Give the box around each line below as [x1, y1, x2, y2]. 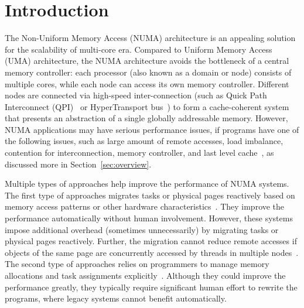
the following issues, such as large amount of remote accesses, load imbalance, [5, 135, 283, 147]
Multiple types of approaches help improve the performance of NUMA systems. [5, 177, 289, 190]
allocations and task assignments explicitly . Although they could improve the [5, 269, 286, 281]
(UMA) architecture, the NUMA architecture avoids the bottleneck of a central [5, 54, 289, 67]
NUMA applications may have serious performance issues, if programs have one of [5, 123, 299, 135]
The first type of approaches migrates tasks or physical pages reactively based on [5, 189, 295, 201]
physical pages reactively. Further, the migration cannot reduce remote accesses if [5, 235, 297, 247]
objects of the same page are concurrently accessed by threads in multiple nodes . [5, 246, 299, 258]
